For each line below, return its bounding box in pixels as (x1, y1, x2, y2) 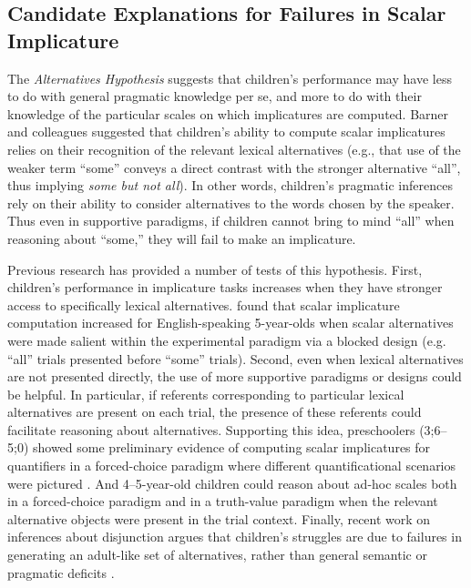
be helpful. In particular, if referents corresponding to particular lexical (7, 384, 404, 403)
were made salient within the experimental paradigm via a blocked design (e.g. (7, 330, 446, 350)
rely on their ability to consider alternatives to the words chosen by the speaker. (7, 193, 455, 212)
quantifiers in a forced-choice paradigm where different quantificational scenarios (7, 456, 456, 475)
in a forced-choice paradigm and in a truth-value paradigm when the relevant (7, 492, 438, 511)
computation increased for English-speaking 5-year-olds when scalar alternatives (7, 313, 454, 332)
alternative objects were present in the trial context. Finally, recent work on (7, 509, 431, 528)
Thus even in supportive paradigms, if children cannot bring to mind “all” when (7, 211, 455, 230)
